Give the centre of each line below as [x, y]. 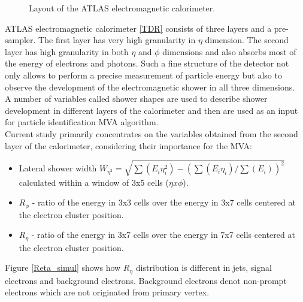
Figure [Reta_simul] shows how [63, 268]
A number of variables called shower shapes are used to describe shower [136, 99]
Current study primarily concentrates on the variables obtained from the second [151, 133]
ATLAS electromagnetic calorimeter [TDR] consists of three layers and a [138, 28]
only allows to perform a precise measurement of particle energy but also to [143, 75]
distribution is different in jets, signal [204, 268]
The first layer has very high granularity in [117, 40]
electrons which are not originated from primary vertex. [107, 292]
